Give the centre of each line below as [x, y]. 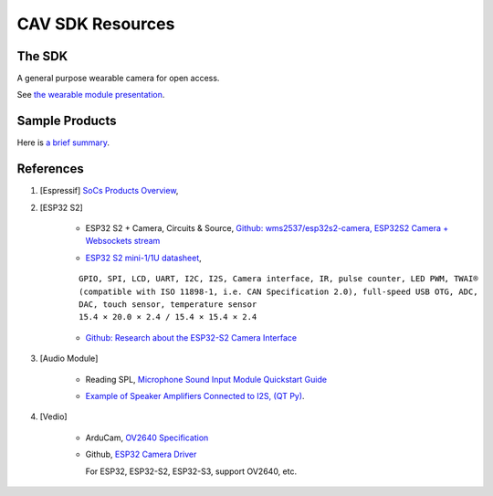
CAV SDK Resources [96, 24]
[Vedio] [53, 417]
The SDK [42, 56]
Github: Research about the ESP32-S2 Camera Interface [191, 337]
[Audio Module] [69, 359]
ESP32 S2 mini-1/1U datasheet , [144, 258]
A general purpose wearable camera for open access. [118, 79]
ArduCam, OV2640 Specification [147, 438]
